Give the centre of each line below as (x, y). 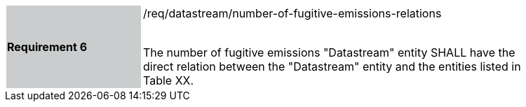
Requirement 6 (47, 47)
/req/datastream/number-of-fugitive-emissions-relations (292, 13)
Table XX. (169, 80)
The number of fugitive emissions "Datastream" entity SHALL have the (329, 52)
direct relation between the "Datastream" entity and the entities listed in (332, 66)
